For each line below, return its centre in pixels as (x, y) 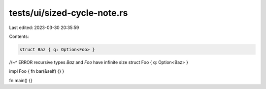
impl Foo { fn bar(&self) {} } (37, 71)
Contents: (19, 36)
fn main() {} (21, 80)
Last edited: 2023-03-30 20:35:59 (44, 28)
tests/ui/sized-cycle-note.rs (68, 13)
